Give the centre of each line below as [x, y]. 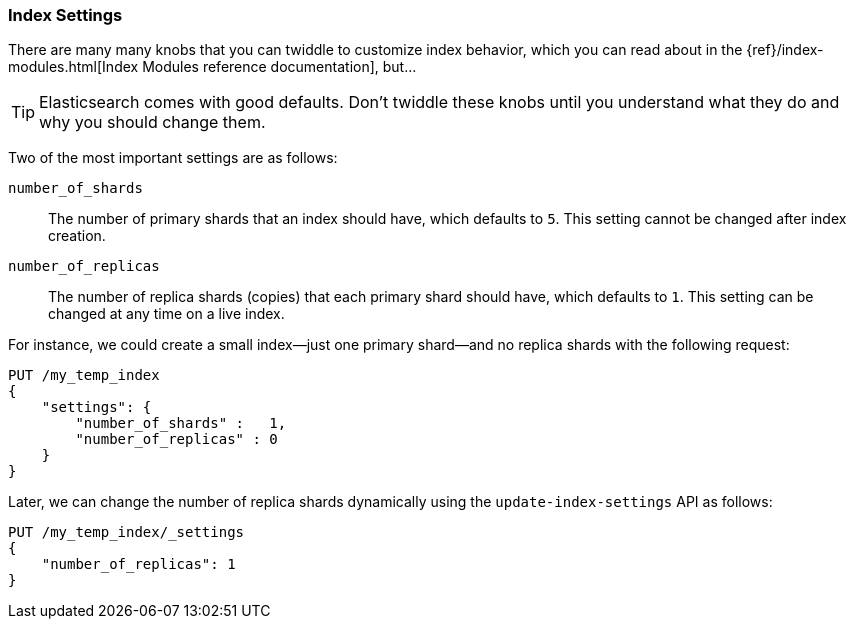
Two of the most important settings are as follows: [173, 158]
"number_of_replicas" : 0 [176, 439]
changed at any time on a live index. [166, 314]
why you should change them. [152, 122]
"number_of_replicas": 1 [138, 564]
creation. [77, 236]
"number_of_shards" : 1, [181, 423]
